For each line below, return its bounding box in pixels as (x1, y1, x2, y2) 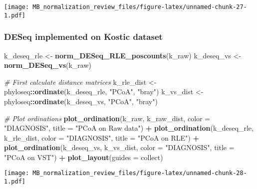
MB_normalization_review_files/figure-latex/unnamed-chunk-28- (32, 170, 247, 177)
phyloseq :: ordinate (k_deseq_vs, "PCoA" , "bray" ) (4, 96, 158, 106)
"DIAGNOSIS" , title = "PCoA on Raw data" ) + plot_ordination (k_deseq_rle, (4, 123, 254, 133)
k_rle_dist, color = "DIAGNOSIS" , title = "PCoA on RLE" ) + (4, 132, 199, 143)
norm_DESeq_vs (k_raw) (4, 60, 91, 70)
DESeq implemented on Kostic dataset (4, 30, 163, 43)
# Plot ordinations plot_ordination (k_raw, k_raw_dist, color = (4, 113, 211, 123)
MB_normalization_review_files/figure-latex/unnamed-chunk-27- (32, 3, 247, 10)
